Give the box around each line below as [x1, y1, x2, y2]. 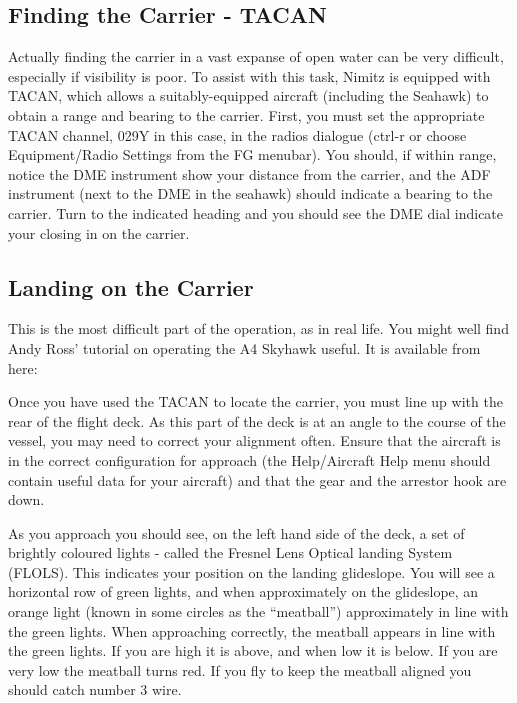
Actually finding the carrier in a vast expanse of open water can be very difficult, [8, 46, 504, 67]
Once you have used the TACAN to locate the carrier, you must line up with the [8, 391, 503, 412]
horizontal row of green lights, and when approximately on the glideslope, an [8, 581, 479, 602]
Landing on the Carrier [8, 271, 254, 302]
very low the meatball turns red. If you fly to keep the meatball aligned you [8, 659, 472, 680]
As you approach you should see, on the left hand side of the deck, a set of [8, 522, 465, 543]
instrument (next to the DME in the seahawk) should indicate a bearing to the [8, 183, 493, 204]
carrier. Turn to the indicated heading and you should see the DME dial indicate [8, 202, 504, 223]
